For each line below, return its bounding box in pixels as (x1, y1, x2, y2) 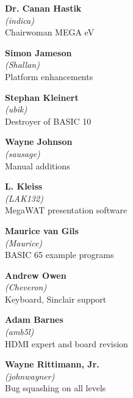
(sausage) (5, 147, 40, 160)
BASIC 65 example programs (5, 248, 114, 261)
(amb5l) (5, 325, 34, 338)
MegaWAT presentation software (5, 204, 128, 216)
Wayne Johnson (5, 135, 73, 148)
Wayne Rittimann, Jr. (5, 358, 99, 370)
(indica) (5, 13, 34, 26)
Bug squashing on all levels (5, 381, 106, 394)
